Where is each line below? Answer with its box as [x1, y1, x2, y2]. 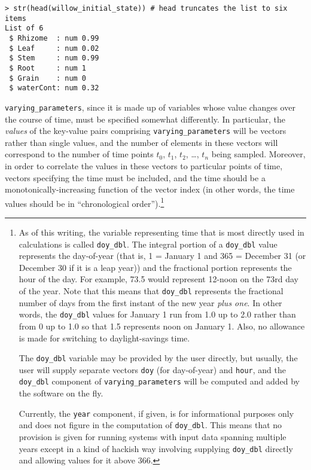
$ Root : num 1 [9, 63, 87, 72]
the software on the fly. [19, 387, 103, 399]
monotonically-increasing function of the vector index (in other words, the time [5, 183, 295, 196]
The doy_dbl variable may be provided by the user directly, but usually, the [19, 352, 298, 364]
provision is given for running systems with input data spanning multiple [19, 431, 286, 443]
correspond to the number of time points [5, 148, 154, 160]
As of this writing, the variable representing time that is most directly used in [19, 226, 304, 239]
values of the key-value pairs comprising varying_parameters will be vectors [5, 124, 286, 137]
